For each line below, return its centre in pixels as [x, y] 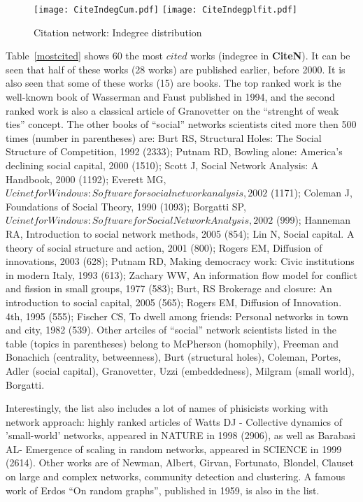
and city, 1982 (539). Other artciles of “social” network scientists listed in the [171, 330]
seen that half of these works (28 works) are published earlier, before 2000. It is [176, 69]
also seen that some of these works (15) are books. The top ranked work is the [173, 83]
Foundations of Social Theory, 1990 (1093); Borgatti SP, [126, 206]
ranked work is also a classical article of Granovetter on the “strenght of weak [172, 110]
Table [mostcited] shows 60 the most [85, 56]
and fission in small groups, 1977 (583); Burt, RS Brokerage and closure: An [169, 288]
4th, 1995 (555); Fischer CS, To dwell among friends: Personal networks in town [177, 316]
